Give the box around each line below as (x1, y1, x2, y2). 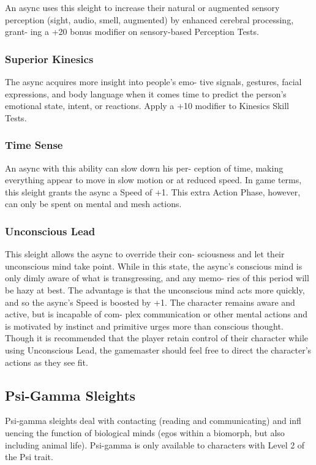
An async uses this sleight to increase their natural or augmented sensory (5, 1, 280, 13)
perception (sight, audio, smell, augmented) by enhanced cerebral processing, (5, 13, 294, 26)
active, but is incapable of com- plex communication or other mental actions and (5, 308, 308, 320)
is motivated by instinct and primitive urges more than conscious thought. (5, 319, 284, 332)
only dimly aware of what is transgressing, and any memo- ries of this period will (5, 271, 309, 284)
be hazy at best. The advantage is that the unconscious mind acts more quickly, (5, 283, 305, 296)
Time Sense (5, 137, 63, 153)
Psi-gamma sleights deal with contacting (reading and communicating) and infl (5, 414, 301, 427)
